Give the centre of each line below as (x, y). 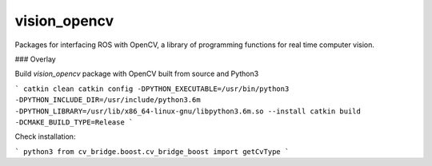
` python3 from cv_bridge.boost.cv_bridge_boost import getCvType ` (152, 151)
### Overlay (35, 59)
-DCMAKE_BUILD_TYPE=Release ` (74, 122)
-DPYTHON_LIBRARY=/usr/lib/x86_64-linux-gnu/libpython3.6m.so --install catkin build (188, 111)
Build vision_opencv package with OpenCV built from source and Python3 (137, 74)
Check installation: (45, 136)
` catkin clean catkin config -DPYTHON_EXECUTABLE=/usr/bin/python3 (152, 89)
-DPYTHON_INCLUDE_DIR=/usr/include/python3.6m (108, 100)
